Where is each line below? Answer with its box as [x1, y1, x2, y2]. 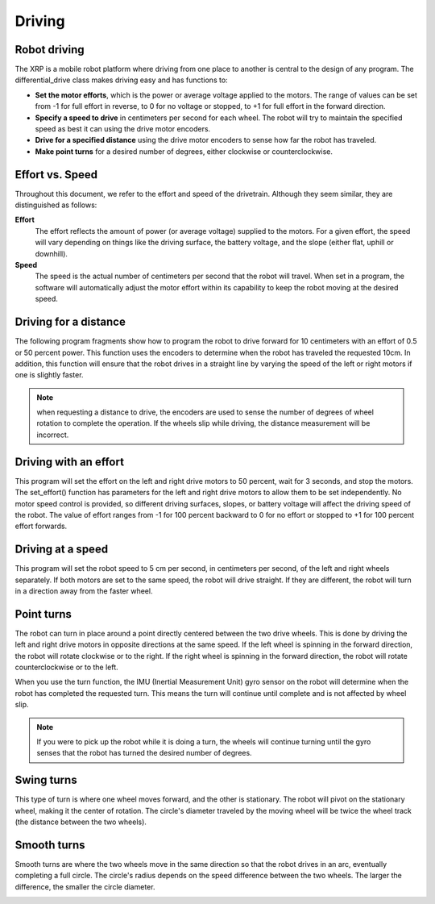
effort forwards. [14, 521, 68, 531]
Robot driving [14, 43, 85, 56]
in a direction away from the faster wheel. [14, 586, 153, 596]
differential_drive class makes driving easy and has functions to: [14, 75, 229, 85]
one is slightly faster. [14, 370, 84, 380]
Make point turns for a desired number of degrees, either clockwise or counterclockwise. [35, 146, 333, 156]
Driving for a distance [14, 315, 126, 329]
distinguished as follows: [14, 200, 97, 210]
